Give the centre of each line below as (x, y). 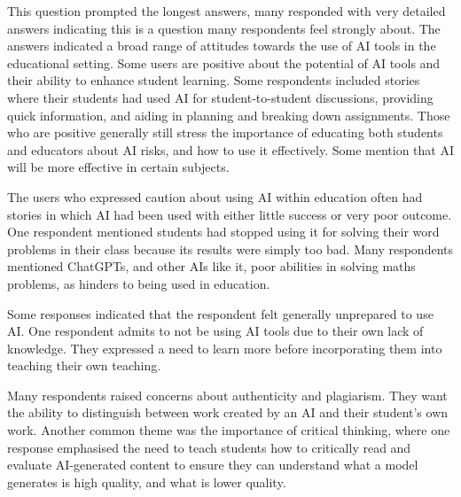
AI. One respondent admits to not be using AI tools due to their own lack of (215, 331)
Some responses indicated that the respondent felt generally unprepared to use (220, 313)
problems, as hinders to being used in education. (139, 283)
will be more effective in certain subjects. (118, 167)
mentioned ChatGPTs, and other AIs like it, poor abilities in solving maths (211, 266)
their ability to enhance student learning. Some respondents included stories (214, 80)
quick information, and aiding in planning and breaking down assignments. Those (229, 115)
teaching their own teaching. (84, 365)
